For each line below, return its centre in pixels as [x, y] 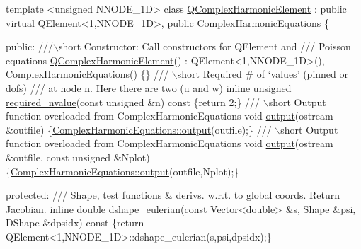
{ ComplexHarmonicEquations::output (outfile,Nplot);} [122, 171]
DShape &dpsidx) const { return [75, 222]
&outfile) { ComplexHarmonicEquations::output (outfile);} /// [139, 129]
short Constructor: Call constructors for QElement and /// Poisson [205, 46]
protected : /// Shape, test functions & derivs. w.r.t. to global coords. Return [173, 195]
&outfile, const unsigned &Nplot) [78, 157]
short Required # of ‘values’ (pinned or [263, 74]
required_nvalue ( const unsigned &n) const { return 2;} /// [133, 102]
